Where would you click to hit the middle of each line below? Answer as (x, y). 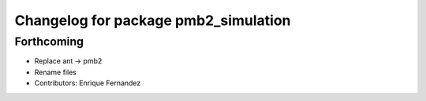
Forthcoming (49, 41)
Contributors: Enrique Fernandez (88, 83)
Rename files (55, 72)
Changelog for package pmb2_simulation (153, 20)
